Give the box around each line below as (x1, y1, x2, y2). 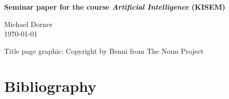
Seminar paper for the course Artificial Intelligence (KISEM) (4, 2, 225, 12)
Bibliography (4, 75, 97, 96)
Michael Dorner (4, 18, 53, 29)
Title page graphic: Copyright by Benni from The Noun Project (4, 45, 204, 56)
